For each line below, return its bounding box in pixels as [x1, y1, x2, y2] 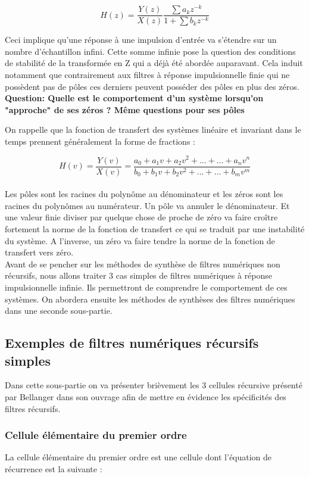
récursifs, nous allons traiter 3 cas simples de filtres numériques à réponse [5, 269, 273, 282]
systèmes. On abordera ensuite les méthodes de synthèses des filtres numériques [5, 292, 295, 305]
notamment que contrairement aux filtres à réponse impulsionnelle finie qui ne [5, 68, 290, 80]
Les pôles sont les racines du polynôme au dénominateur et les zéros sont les [5, 188, 283, 200]
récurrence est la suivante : [5, 462, 102, 475]
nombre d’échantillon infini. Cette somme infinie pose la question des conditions [5, 45, 296, 57]
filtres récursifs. [5, 402, 61, 414]
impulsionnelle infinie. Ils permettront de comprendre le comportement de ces [5, 280, 288, 293]
